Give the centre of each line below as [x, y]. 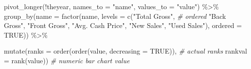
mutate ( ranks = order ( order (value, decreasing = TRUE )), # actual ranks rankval [126, 51]
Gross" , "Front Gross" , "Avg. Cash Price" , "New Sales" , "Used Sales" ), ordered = [123, 25]
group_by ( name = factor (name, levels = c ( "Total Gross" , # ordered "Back [115, 16]
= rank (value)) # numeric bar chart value [67, 60]
